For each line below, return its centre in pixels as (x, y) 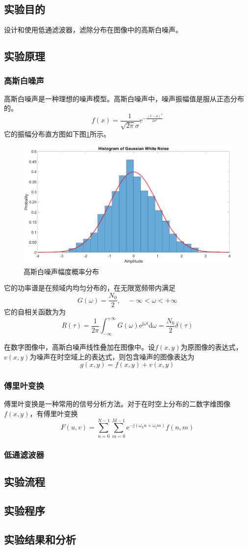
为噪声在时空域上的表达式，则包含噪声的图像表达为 (112, 356)
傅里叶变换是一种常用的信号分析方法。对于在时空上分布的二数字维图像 (117, 404)
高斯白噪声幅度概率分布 (61, 271)
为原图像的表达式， (211, 346)
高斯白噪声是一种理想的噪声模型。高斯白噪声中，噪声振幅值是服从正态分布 (124, 98)
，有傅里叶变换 (54, 413)
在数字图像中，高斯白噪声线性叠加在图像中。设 (79, 346)
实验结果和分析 (40, 539)
